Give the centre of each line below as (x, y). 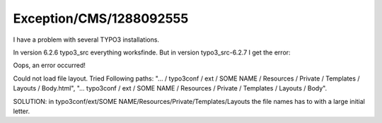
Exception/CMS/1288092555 (101, 18)
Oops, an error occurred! (50, 65)
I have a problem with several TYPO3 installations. (86, 40)
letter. (22, 111)
